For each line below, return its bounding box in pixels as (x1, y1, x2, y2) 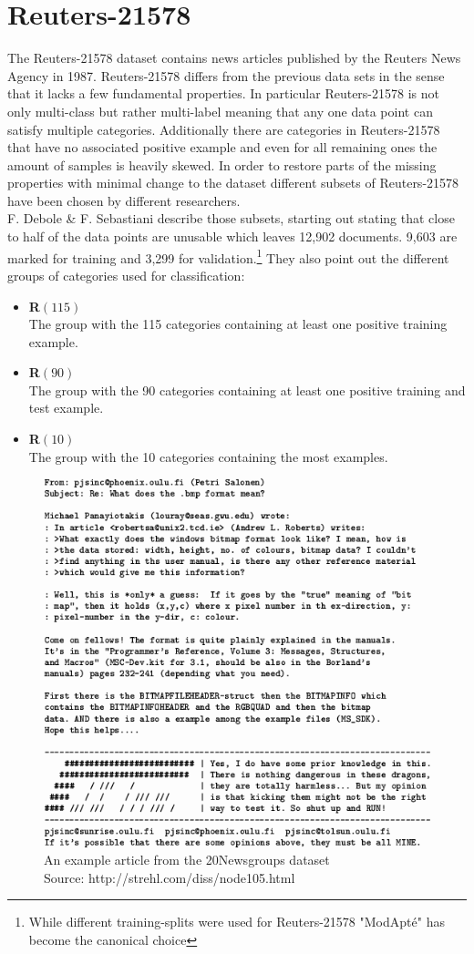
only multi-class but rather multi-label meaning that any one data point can (7, 101, 433, 120)
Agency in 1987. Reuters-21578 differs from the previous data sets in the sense (7, 66, 445, 85)
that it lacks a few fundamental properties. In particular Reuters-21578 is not (7, 84, 439, 103)
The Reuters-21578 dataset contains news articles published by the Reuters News (7, 48, 461, 67)
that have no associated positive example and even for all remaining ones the (7, 138, 438, 157)
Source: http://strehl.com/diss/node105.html (44, 867, 295, 887)
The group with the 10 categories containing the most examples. (28, 446, 388, 466)
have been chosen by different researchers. (7, 190, 241, 210)
